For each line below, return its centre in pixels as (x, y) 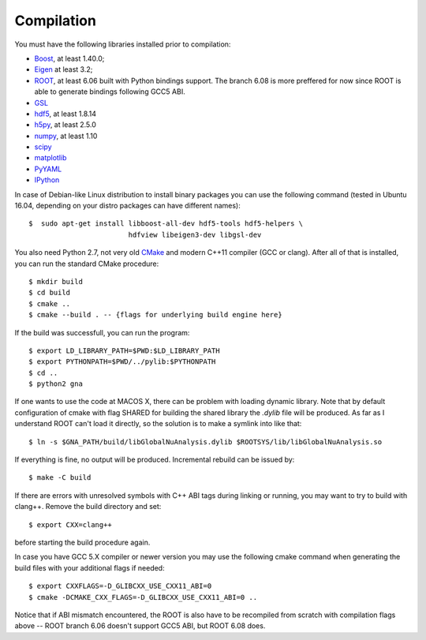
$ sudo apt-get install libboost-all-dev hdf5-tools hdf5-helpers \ (166, 224)
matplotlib (50, 158)
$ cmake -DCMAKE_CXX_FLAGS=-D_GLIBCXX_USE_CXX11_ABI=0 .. (143, 597)
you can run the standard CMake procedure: (87, 264)
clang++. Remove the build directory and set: (88, 507)
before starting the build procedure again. (82, 542)
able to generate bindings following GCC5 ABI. (110, 92)
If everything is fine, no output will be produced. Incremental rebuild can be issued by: (155, 460)
